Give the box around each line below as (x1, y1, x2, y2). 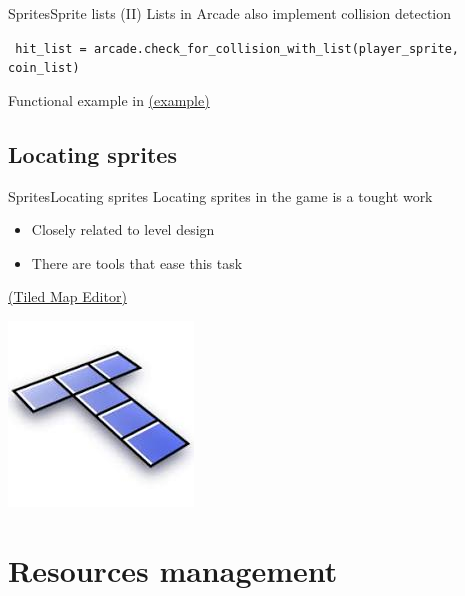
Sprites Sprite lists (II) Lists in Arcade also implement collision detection (8, 3, 452, 23)
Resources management (8, 549, 338, 590)
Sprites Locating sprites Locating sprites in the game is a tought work (8, 185, 433, 206)
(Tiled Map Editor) (8, 286, 127, 307)
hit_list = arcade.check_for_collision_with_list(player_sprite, (15, 41, 460, 56)
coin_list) (8, 61, 80, 76)
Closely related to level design (31, 219, 215, 240)
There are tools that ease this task (31, 252, 243, 273)
